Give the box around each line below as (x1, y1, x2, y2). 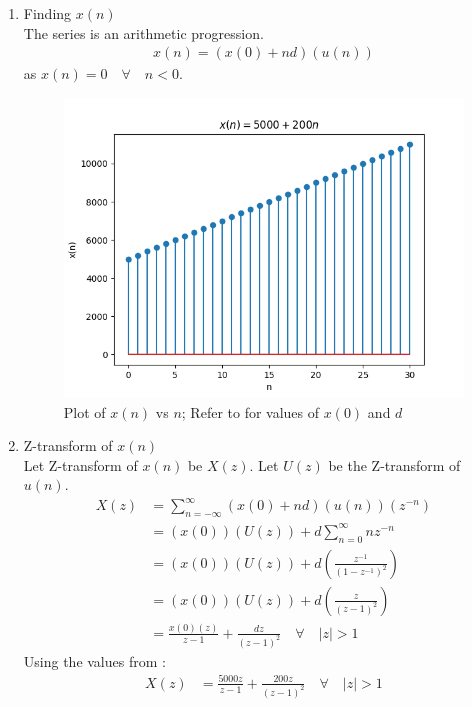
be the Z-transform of (328, 454, 461, 475)
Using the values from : (23, 650, 166, 671)
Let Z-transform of (23, 454, 138, 475)
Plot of (63, 401, 106, 422)
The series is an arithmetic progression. (23, 22, 264, 43)
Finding (23, 3, 72, 23)
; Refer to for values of (181, 401, 320, 422)
